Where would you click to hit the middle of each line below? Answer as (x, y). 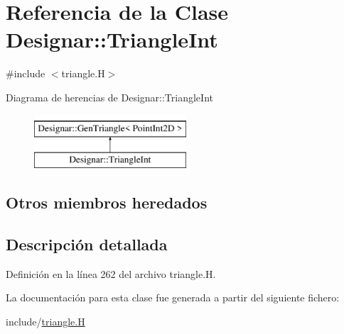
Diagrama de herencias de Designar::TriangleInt (109, 97)
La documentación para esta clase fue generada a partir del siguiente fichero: (173, 297)
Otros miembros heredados (107, 202)
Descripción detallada (87, 244)
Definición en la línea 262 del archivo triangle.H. (111, 273)
